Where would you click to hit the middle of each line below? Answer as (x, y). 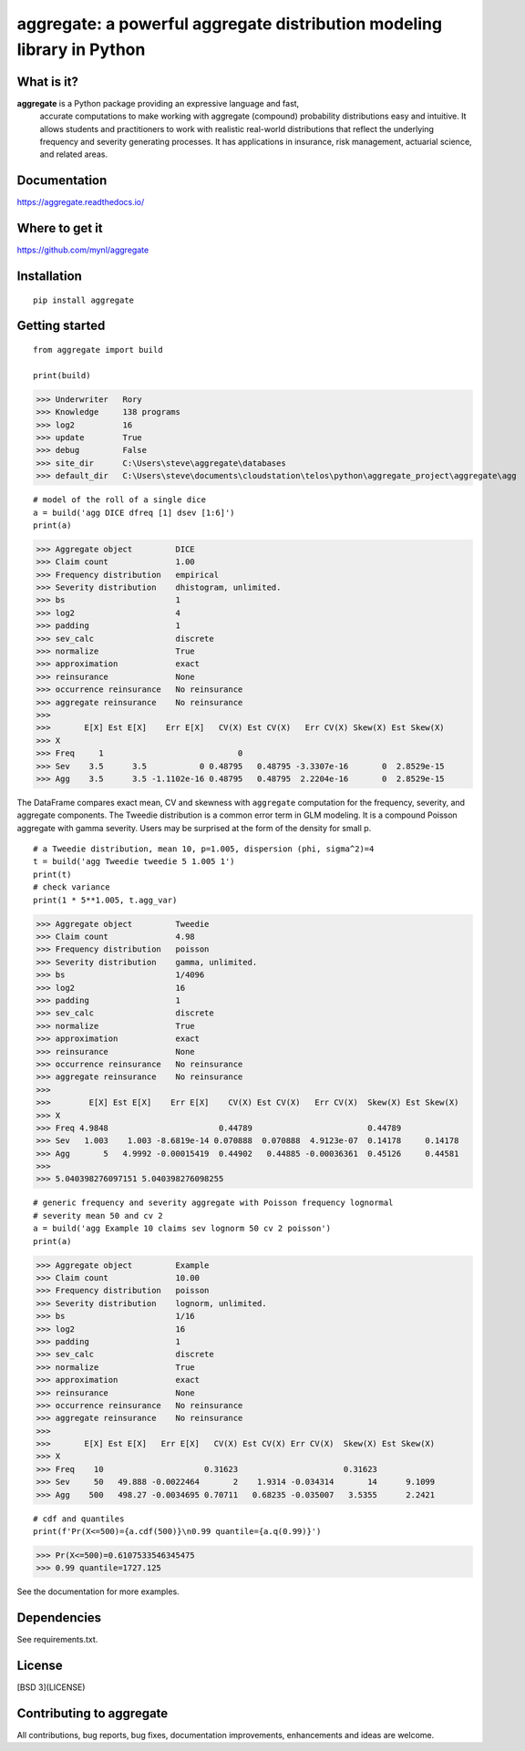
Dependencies (59, 1618)
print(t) (52, 874)
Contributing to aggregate (93, 1713)
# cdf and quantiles (79, 1519)
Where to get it (60, 228)
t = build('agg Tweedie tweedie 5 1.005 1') (134, 862)
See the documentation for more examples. (98, 1591)
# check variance (72, 887)
